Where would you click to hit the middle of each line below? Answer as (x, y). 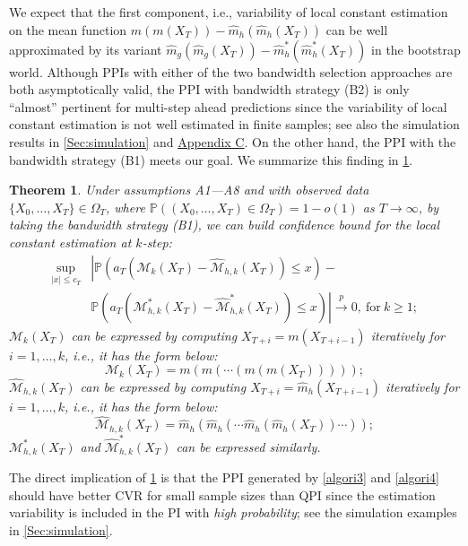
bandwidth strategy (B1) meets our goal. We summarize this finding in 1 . (211, 159)
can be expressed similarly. (248, 446)
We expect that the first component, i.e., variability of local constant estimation (229, 12)
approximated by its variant (86, 49)
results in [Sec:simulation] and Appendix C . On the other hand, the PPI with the (233, 141)
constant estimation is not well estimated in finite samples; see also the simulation (234, 124)
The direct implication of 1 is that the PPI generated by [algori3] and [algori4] (224, 477)
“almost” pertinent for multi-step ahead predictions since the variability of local (228, 106)
